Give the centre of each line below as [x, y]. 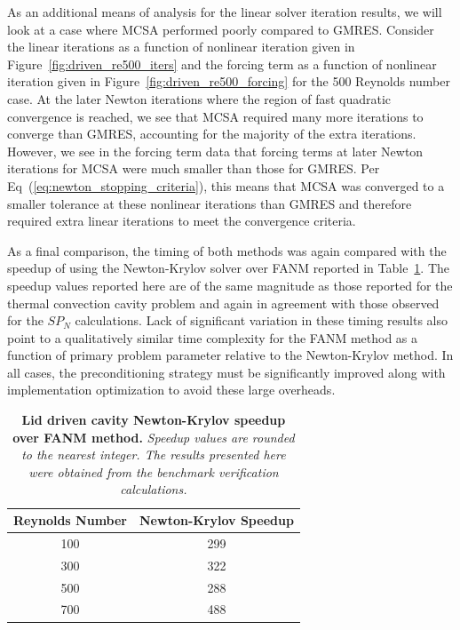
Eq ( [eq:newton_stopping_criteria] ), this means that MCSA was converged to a [226, 185]
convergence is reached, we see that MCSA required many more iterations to [215, 116]
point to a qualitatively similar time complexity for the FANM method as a [213, 337]
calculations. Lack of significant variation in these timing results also [262, 320]
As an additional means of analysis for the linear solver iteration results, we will [225, 12]
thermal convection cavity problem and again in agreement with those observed [223, 303]
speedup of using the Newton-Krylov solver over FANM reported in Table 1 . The [229, 268]
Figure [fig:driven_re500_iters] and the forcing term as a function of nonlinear [222, 64]
